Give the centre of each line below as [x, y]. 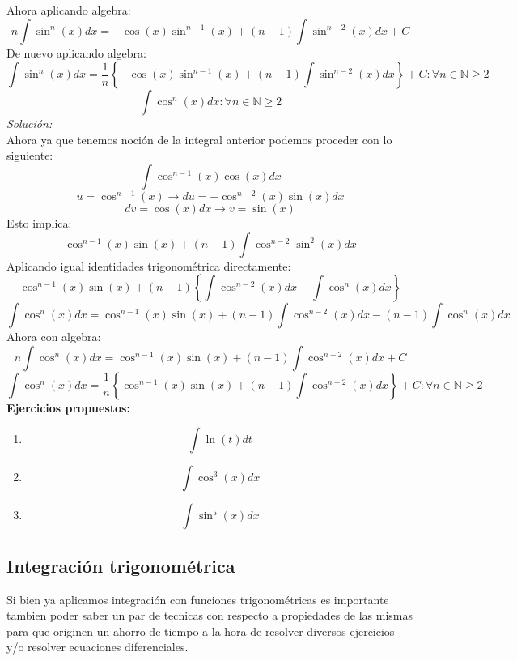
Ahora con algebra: [54, 337]
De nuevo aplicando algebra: [76, 52]
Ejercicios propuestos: [68, 407]
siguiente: [30, 155]
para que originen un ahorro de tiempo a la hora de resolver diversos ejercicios [201, 631]
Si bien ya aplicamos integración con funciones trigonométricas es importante [198, 599]
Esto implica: [39, 223]
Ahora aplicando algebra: [69, 10]
